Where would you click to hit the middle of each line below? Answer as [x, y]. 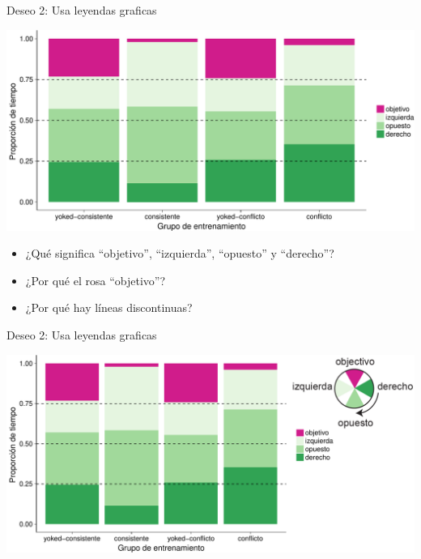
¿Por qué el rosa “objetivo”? [96, 280]
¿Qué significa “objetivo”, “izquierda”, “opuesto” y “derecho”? [180, 253]
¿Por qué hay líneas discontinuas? [109, 307]
